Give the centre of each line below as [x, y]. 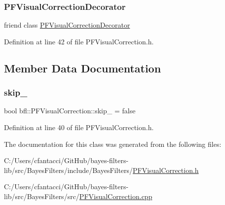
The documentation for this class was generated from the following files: [113, 144]
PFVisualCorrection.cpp [116, 196]
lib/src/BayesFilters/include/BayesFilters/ [69, 170]
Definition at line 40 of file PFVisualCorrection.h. [79, 127]
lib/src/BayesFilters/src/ [42, 196]
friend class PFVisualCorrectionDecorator [67, 25]
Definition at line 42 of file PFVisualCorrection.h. [79, 41]
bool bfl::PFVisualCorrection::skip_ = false [70, 111]
